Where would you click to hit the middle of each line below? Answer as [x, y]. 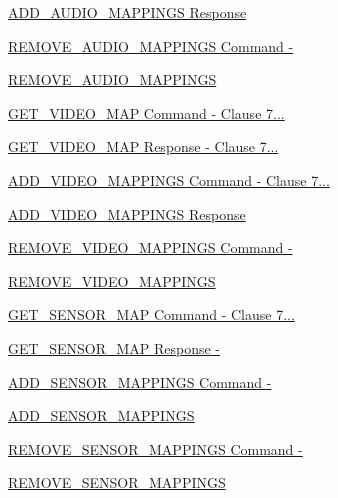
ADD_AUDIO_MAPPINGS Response [127, 12]
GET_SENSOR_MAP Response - [114, 347]
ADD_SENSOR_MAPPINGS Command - [140, 381]
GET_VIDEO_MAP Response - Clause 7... [143, 146]
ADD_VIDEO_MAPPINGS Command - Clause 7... [169, 179]
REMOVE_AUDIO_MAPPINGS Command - [151, 45]
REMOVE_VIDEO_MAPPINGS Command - [150, 247]
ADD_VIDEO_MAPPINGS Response [127, 213]
